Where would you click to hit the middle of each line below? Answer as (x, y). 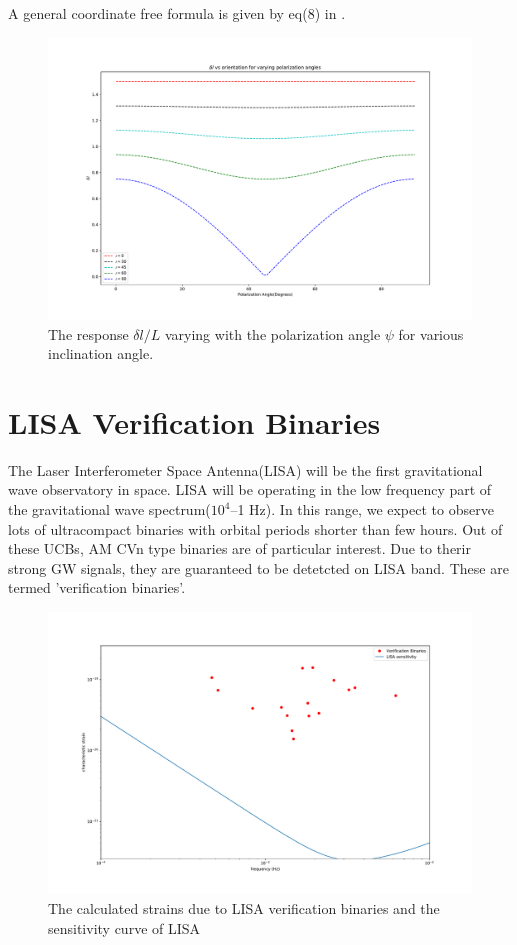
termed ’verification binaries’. (97, 587)
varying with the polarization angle (272, 333)
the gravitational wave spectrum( (109, 509)
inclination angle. (101, 353)
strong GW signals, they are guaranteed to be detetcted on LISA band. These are (258, 567)
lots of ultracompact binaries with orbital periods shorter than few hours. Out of (255, 528)
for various (431, 333)
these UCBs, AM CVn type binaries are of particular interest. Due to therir (239, 548)
